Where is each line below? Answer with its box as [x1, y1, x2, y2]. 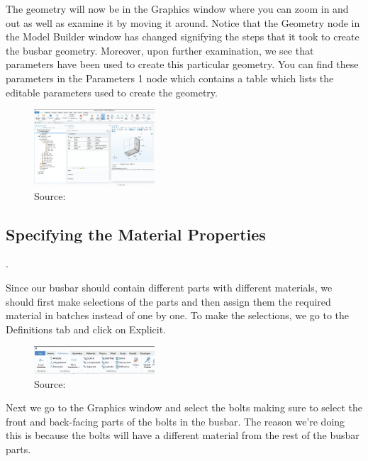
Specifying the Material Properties [6, 223, 266, 245]
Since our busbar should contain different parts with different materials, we [6, 279, 333, 294]
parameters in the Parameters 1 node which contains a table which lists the [6, 70, 334, 85]
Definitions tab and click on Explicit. [6, 321, 167, 336]
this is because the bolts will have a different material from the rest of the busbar [6, 428, 359, 443]
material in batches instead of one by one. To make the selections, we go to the [6, 308, 350, 323]
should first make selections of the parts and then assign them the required [6, 294, 331, 309]
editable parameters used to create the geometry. [6, 84, 218, 99]
